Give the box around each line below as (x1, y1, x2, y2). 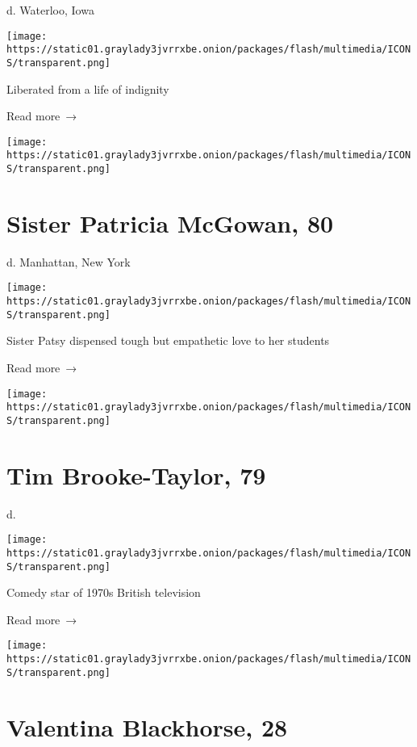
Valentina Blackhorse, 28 (6, 710, 288, 743)
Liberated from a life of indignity (6, 80, 169, 97)
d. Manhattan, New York (6, 253, 131, 270)
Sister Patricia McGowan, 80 (6, 206, 334, 239)
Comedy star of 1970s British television (6, 584, 201, 601)
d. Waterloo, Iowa (6, 2, 94, 18)
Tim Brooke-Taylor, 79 (6, 458, 266, 491)
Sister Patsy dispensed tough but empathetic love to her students (6, 332, 330, 349)
